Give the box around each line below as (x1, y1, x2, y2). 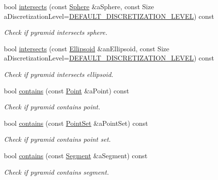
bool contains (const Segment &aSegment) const (4, 150, 148, 160)
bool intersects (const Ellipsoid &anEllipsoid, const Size (4, 43, 170, 53)
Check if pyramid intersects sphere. (4, 27, 108, 37)
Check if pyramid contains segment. (4, 166, 109, 177)
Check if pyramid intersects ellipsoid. (4, 69, 113, 79)
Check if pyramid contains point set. (4, 134, 111, 144)
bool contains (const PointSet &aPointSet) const (4, 118, 148, 128)
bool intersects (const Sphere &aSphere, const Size (4, 1, 154, 11)
